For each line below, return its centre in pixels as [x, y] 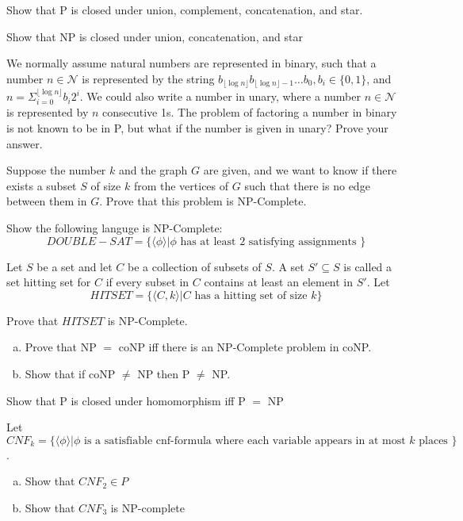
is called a [368, 266]
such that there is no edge [307, 185]
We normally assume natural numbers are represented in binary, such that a [191, 63]
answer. [25, 143]
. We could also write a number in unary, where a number [220, 96]
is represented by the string [148, 78]
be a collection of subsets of [195, 266]
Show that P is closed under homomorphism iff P [126, 400]
